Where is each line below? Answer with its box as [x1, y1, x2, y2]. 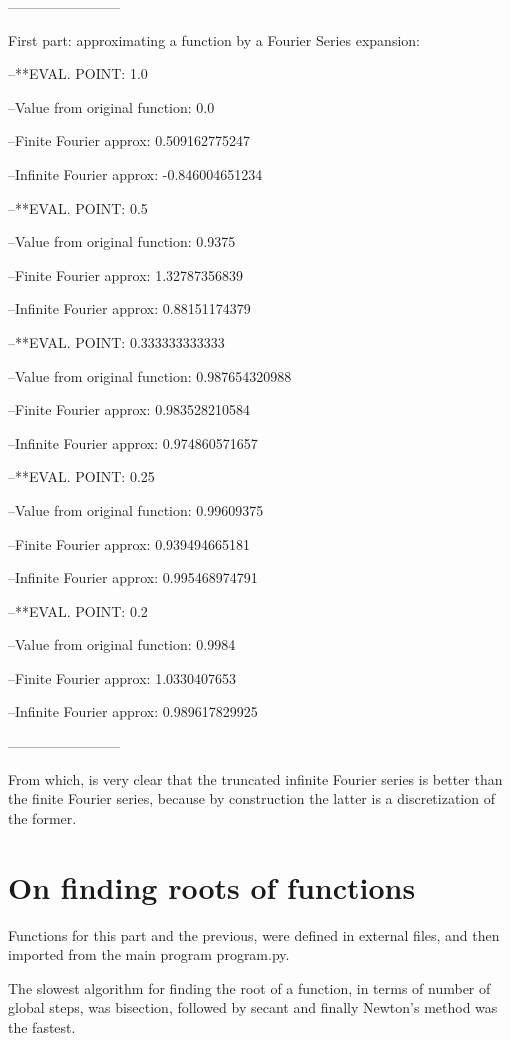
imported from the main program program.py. [8, 944, 290, 965]
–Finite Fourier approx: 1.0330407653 [8, 667, 237, 688]
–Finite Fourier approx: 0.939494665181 [8, 533, 251, 554]
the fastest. [8, 1016, 76, 1037]
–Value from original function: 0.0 [8, 96, 215, 117]
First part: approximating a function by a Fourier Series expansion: [8, 29, 420, 50]
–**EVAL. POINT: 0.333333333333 [8, 331, 225, 352]
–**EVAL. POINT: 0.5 [8, 197, 148, 218]
